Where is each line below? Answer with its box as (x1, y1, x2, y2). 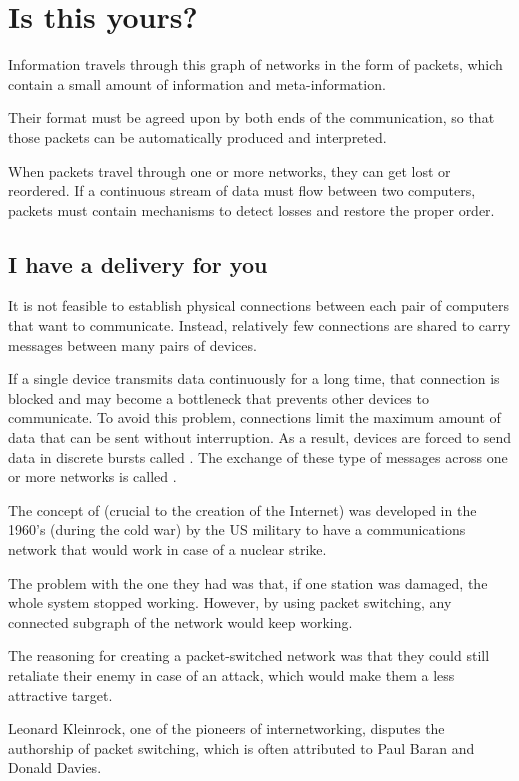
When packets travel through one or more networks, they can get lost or (8, 160, 451, 181)
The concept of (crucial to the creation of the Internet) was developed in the (8, 499, 477, 520)
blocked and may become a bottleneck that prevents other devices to (8, 387, 429, 408)
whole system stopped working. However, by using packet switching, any (8, 592, 452, 613)
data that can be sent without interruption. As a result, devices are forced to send (8, 427, 512, 448)
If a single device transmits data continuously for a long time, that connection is (8, 368, 500, 389)
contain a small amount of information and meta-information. (8, 73, 386, 94)
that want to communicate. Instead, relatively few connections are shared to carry (8, 315, 511, 336)
